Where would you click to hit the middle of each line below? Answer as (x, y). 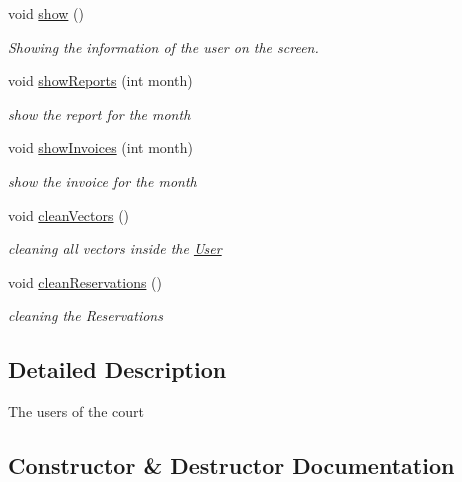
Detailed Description (117, 369)
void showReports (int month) (100, 80)
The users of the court (76, 411)
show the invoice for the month (102, 180)
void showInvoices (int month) (100, 147)
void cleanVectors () (69, 214)
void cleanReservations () (85, 281)
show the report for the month (99, 113)
